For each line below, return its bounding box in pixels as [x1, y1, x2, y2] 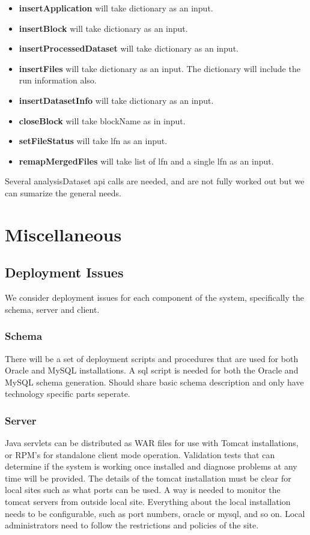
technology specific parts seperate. [5, 387, 130, 400]
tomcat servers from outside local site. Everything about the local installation [5, 495, 291, 508]
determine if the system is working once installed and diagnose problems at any [5, 460, 297, 473]
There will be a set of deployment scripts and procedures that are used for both [5, 352, 299, 364]
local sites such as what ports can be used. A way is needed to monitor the [5, 483, 281, 496]
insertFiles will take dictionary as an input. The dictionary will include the [19, 62, 300, 74]
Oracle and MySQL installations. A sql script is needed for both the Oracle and [5, 364, 299, 376]
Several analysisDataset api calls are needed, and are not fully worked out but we [5, 175, 305, 187]
